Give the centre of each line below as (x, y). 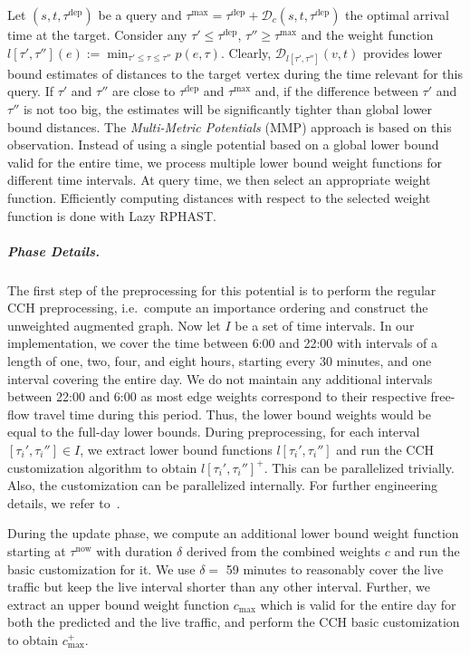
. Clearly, (246, 52)
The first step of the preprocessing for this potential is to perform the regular (222, 289)
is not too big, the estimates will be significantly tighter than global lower (228, 108)
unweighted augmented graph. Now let (114, 325)
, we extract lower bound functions (176, 450)
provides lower (403, 52)
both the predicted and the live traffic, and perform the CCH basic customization (234, 622)
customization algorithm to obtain (102, 467)
